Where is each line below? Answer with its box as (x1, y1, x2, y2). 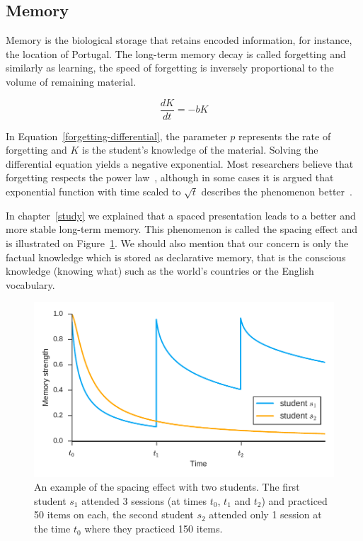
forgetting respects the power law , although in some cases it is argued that (6, 170, 334, 185)
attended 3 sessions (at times (81, 493, 207, 508)
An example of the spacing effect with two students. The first (34, 479, 300, 494)
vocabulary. (6, 277, 55, 292)
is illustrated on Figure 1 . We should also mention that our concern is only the (6, 235, 349, 250)
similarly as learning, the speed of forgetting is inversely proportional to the (6, 60, 334, 75)
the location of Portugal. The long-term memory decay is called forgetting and (6, 46, 346, 61)
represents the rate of (238, 128, 331, 143)
